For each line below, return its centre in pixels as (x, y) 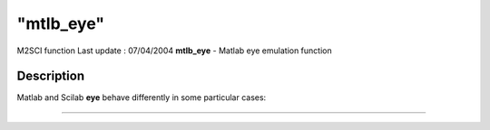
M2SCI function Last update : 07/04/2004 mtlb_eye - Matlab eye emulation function (174, 51)
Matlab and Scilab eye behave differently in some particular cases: (142, 97)
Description (51, 76)
